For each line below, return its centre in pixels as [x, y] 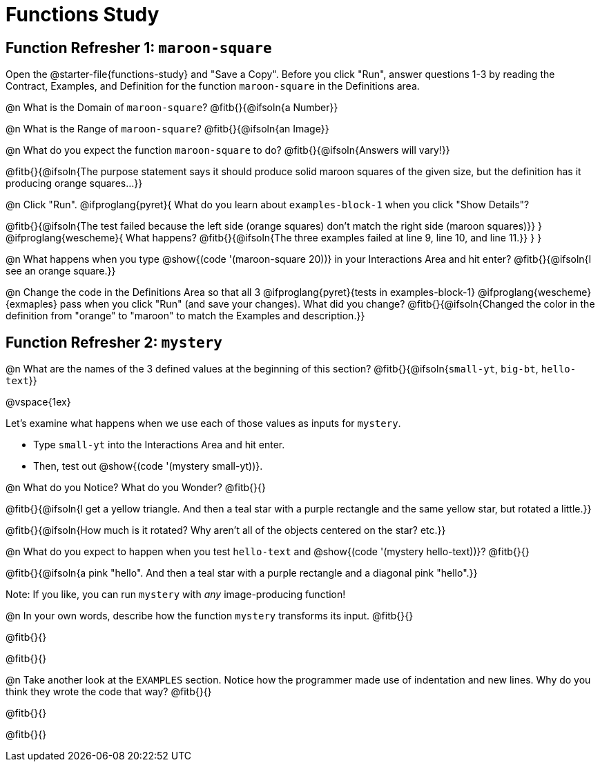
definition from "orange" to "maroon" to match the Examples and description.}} [185, 316]
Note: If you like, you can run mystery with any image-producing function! [176, 595]
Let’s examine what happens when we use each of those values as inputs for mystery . [203, 424]
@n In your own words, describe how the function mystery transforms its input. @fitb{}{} [210, 616]
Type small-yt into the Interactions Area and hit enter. [159, 445]
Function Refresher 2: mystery [114, 342]
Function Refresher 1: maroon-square [139, 48]
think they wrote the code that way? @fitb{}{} [109, 692]
